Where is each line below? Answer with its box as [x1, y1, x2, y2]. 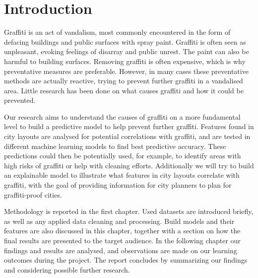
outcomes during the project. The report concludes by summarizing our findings [4, 255, 248, 265]
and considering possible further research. [4, 264, 130, 275]
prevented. [4, 95, 36, 105]
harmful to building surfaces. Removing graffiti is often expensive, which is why [4, 56, 246, 66]
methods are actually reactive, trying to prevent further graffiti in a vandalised [4, 75, 243, 86]
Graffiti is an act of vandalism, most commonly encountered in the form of [4, 27, 231, 37]
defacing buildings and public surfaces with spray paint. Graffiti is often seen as [4, 36, 246, 47]
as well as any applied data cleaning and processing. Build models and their [4, 215, 235, 226]
